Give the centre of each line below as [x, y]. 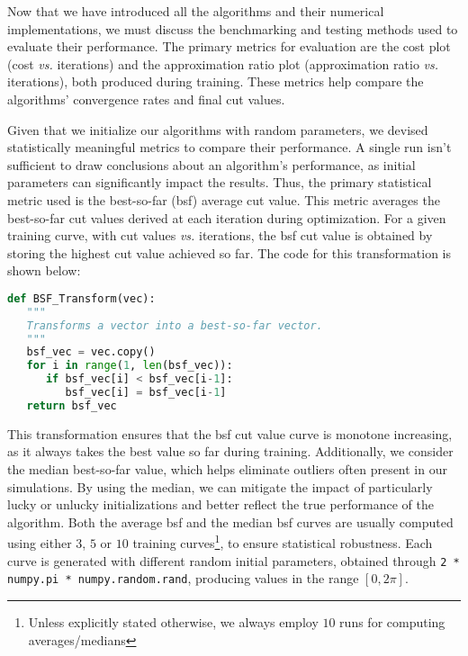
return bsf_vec [72, 405]
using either [40, 543]
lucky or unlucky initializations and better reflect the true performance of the [221, 504]
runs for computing [392, 621]
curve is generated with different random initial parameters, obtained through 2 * [234, 560]
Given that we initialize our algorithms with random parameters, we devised [218, 129]
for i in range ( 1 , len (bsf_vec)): [130, 366]
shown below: [44, 270]
